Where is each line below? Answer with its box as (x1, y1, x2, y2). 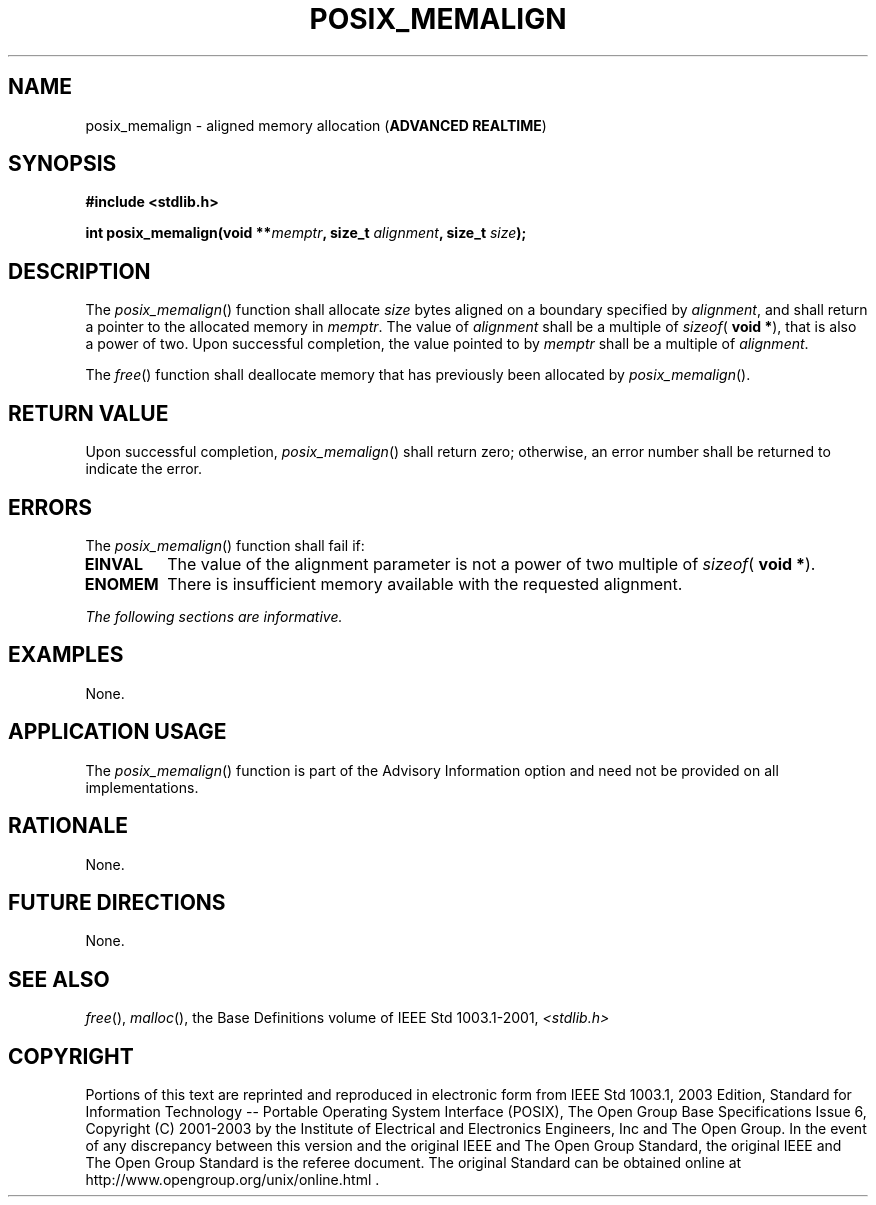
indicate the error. (85, 460, 203, 478)
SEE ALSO (8, 966, 110, 992)
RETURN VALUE (8, 400, 169, 426)
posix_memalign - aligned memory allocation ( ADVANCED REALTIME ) (85, 116, 547, 134)
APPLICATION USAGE (8, 719, 227, 745)
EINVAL (84, 553, 143, 574)
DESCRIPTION (8, 258, 151, 284)
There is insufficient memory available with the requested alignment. (167, 573, 683, 594)
